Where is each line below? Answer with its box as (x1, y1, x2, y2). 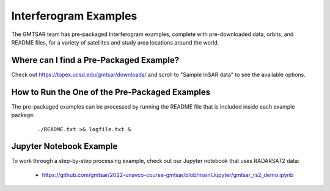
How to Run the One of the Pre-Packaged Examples (11, 87, 211, 97)
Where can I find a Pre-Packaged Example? (11, 55, 180, 65)
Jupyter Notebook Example (11, 141, 118, 152)
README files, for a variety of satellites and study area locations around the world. (11, 38, 219, 46)
